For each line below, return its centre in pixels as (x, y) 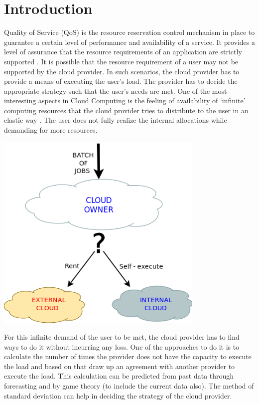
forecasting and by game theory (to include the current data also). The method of (129, 385)
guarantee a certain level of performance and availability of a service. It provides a (129, 42)
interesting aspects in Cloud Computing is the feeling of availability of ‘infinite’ (125, 101)
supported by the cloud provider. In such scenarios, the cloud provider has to (122, 71)
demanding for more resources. (51, 130)
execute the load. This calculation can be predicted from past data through (119, 376)
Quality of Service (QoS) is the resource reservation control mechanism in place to (129, 32)
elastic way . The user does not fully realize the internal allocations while (116, 120)
